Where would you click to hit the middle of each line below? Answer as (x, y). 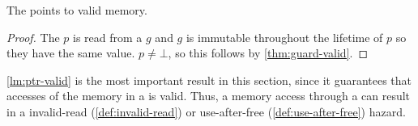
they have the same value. (71, 53)
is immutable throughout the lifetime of (284, 37)
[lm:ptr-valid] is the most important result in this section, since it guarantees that (209, 80)
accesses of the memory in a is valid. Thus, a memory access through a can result (209, 96)
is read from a (108, 37)
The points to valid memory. (77, 10)
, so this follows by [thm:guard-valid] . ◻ (268, 53)
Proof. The (33, 37)
